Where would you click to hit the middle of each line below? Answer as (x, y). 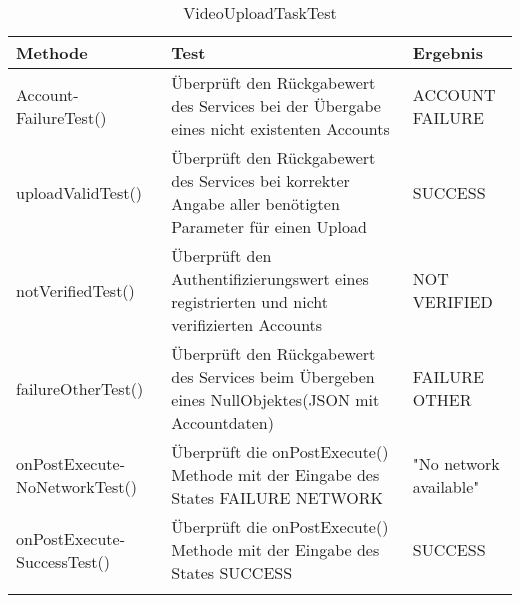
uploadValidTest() (79, 192)
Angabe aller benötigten (255, 203)
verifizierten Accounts (247, 324)
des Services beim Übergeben (273, 376)
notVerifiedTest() (75, 290)
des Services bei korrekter (260, 180)
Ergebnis (447, 52)
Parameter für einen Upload (269, 226)
